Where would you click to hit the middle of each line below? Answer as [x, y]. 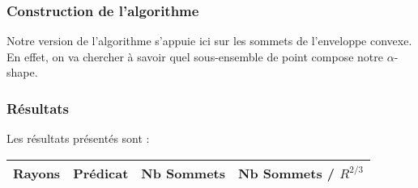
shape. [22, 72]
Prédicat [101, 173]
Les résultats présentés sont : [78, 138]
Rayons [37, 173]
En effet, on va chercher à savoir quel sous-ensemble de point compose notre [195, 56]
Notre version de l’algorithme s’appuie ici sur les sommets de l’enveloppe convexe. [209, 41]
